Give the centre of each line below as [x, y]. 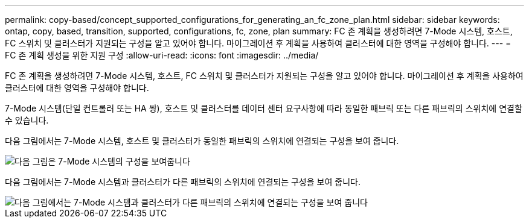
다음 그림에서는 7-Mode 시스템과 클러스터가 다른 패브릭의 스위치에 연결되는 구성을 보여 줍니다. [183, 182]
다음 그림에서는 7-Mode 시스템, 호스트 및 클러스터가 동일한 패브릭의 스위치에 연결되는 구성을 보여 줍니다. [202, 141]
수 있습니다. [27, 120]
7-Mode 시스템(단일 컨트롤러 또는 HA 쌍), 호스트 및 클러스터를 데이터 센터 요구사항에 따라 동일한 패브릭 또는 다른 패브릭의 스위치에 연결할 [264, 108]
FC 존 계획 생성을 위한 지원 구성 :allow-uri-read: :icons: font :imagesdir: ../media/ [162, 55]
